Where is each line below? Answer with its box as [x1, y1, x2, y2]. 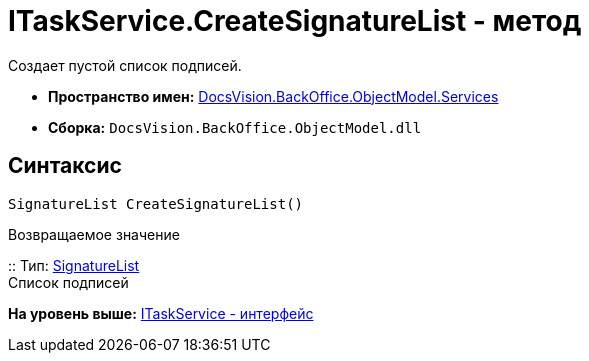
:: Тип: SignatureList [8, 256, 140, 274]
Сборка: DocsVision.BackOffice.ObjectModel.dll [48, 118, 422, 136]
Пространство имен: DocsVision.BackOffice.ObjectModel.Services [48, 87, 499, 105]
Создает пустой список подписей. [8, 56, 242, 74]
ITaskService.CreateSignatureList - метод [8, 4, 582, 38]
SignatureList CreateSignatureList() [8, 195, 304, 212]
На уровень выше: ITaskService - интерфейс [8, 304, 314, 322]
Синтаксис [8, 153, 122, 179]
